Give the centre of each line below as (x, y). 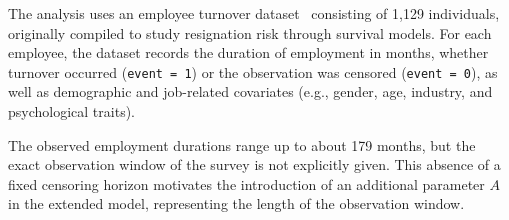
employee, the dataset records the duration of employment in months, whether (248, 52)
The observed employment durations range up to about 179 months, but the (242, 144)
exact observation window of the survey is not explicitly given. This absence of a (254, 164)
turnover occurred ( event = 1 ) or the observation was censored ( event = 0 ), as (253, 71)
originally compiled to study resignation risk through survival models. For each (250, 32)
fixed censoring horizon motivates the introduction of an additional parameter (246, 183)
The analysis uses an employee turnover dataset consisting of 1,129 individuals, (254, 13)
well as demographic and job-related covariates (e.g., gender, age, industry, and (250, 91)
